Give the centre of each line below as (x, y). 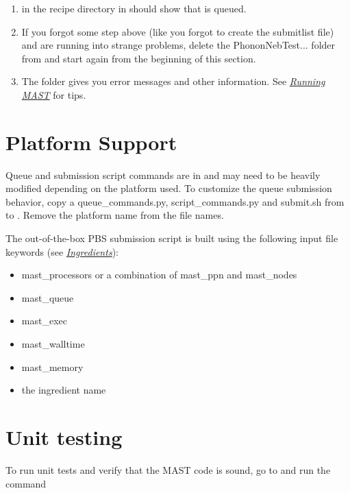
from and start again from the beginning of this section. (139, 58)
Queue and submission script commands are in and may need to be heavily (163, 175)
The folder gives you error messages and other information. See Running (173, 81)
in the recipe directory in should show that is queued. (134, 8)
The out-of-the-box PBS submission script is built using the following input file (172, 238)
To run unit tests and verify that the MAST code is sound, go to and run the (168, 469)
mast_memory (52, 366)
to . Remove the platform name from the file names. (115, 215)
